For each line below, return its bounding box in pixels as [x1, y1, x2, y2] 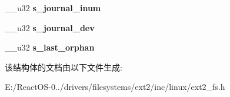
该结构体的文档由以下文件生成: [5, 61, 122, 73]
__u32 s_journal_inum [5, 2, 101, 14]
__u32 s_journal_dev [5, 21, 95, 34]
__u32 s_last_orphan [5, 41, 95, 53]
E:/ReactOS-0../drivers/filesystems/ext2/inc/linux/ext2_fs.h [5, 81, 225, 93]
